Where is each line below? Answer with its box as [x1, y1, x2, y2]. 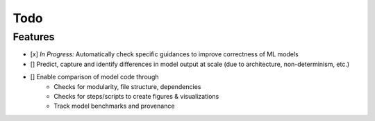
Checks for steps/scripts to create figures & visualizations [53, 92, 219, 100]
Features [12, 31, 55, 43]
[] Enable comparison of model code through [30, 73, 159, 81]
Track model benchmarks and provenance [53, 102, 175, 111]
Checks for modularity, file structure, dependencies [53, 82, 201, 90]
